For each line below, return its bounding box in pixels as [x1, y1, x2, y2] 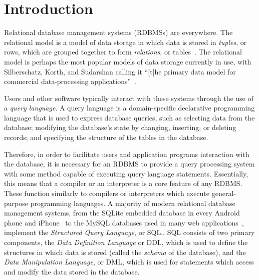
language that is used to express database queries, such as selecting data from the [4, 112, 255, 122]
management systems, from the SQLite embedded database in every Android [4, 207, 240, 218]
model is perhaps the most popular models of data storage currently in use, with [4, 56, 251, 66]
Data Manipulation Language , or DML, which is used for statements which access [4, 256, 254, 267]
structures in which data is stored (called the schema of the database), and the [4, 246, 246, 257]
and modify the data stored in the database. [4, 266, 140, 276]
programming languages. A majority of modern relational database [30, 197, 235, 208]
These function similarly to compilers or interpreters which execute [4, 188, 210, 198]
